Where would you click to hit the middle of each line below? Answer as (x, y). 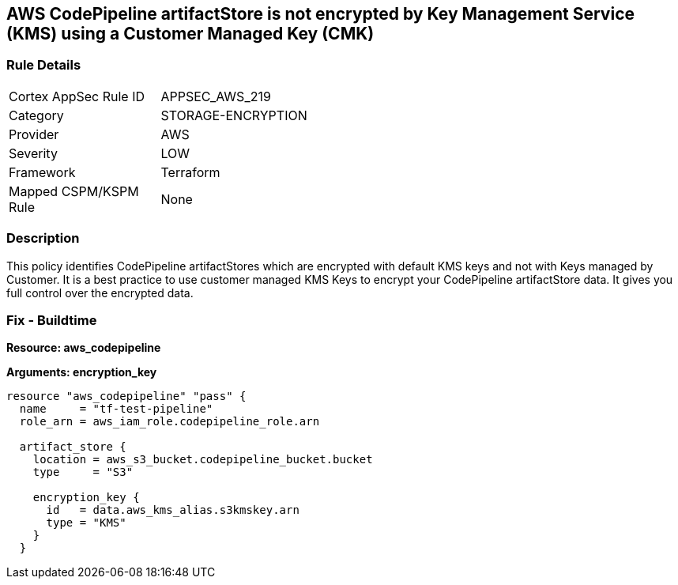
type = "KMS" (86, 523)
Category (36, 115)
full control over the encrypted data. (100, 292)
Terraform (190, 172)
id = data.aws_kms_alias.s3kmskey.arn (173, 510)
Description (43, 238)
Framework (42, 172)
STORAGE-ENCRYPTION (234, 115)
